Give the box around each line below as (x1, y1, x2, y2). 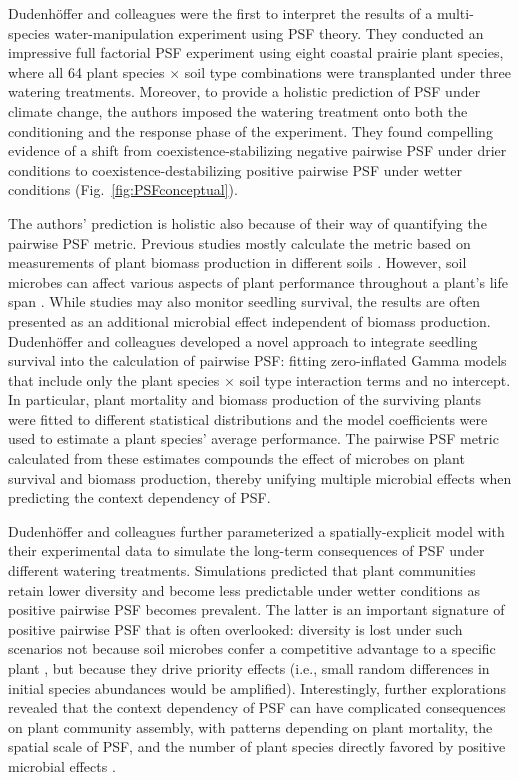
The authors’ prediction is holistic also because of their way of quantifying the (8, 212, 487, 233)
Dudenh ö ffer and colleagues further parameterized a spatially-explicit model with (8, 520, 505, 541)
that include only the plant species (8, 369, 220, 390)
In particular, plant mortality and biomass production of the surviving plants (8, 389, 482, 410)
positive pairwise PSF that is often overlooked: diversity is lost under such (8, 618, 463, 639)
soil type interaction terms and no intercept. (239, 369, 511, 390)
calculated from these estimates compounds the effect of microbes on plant (8, 448, 465, 469)
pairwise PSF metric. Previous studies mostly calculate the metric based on (8, 232, 471, 253)
